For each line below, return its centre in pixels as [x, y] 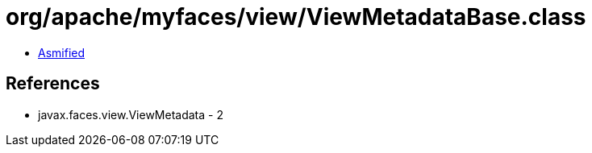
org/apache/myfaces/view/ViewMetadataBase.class [296, 17]
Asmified [62, 52]
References [53, 84]
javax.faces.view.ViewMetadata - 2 [131, 114]
